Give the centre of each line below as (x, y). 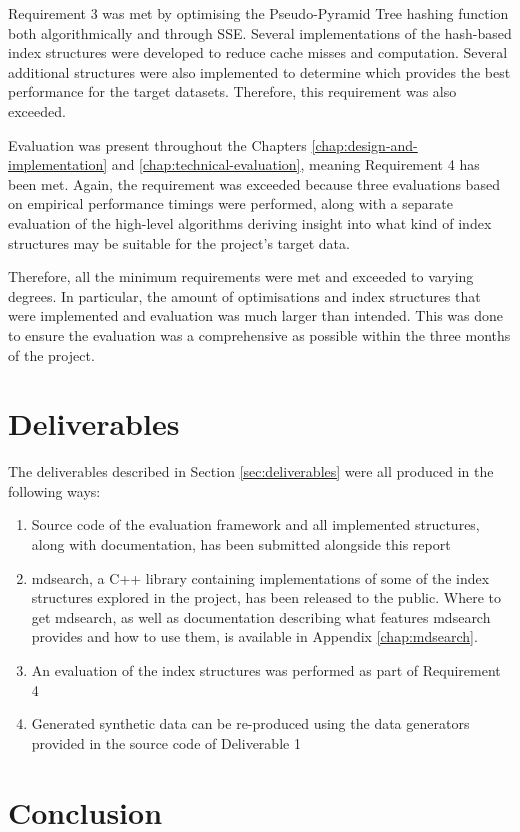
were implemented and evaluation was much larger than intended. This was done (255, 315)
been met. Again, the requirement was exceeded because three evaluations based (254, 183)
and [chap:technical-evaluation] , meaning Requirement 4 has (295, 164)
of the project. (51, 354)
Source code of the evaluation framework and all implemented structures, (255, 524)
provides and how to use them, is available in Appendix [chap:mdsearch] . (254, 636)
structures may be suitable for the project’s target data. (179, 242)
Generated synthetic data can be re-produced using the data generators (250, 723)
